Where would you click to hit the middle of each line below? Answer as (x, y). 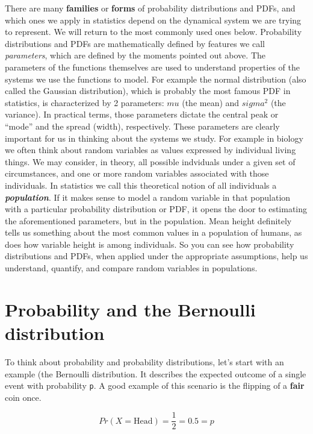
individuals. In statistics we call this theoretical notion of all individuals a (141, 185)
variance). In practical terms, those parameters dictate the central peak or (142, 114)
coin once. (23, 397)
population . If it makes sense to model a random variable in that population (148, 197)
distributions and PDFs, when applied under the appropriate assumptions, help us (156, 256)
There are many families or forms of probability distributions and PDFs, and (150, 8)
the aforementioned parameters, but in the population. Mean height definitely (148, 220)
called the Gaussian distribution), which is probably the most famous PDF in (148, 91)
